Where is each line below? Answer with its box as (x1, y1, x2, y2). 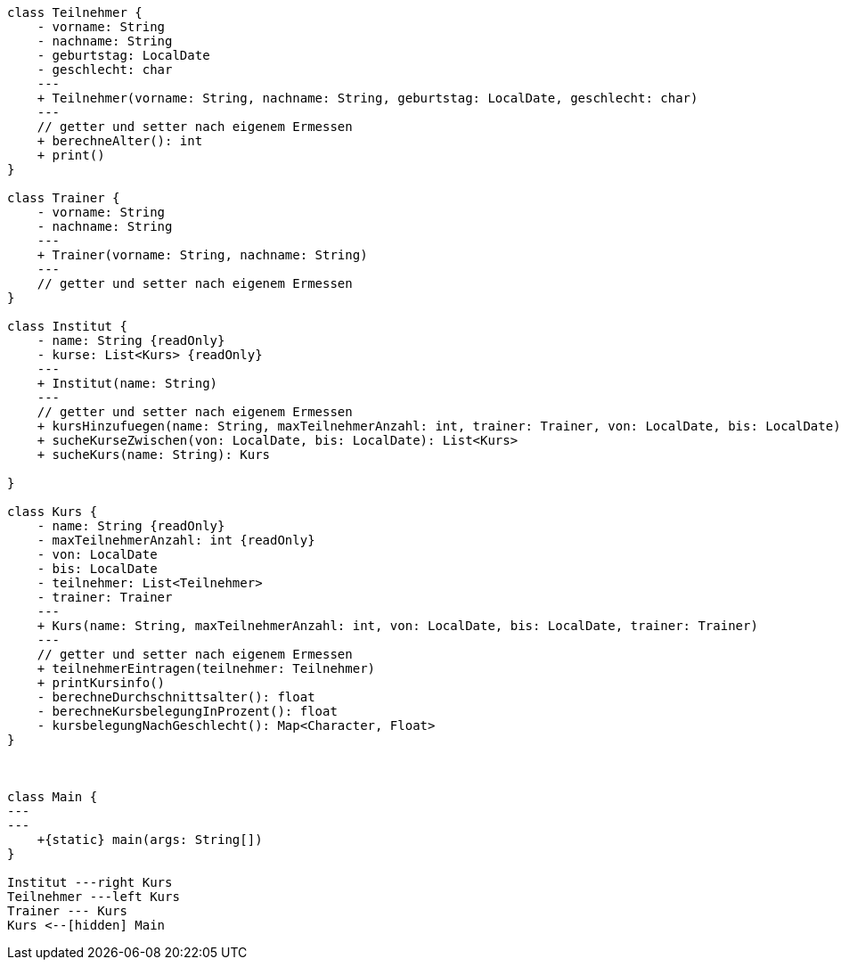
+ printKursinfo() (37, 676, 166, 690)
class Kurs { (7, 504, 98, 519)
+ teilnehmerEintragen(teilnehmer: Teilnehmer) (37, 661, 376, 676)
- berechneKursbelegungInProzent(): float (37, 704, 338, 718)
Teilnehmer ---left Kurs (7, 889, 180, 904)
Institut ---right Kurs (7, 875, 173, 889)
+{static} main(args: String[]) (37, 832, 263, 847)
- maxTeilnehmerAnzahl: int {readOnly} (37, 533, 315, 547)
